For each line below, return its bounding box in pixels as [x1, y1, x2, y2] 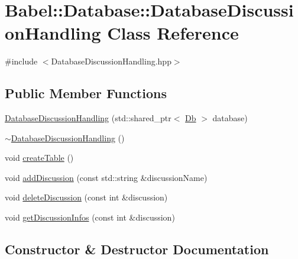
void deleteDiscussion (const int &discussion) [5, 191, 168, 203]
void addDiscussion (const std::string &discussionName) [5, 171, 208, 183]
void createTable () [5, 151, 74, 164]
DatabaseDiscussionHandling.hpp [51, 55, 171, 67]
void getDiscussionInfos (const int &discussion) [5, 211, 175, 224]
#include [5, 55, 38, 67]
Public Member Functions [5, 84, 167, 102]
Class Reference [107, 21, 239, 45]
